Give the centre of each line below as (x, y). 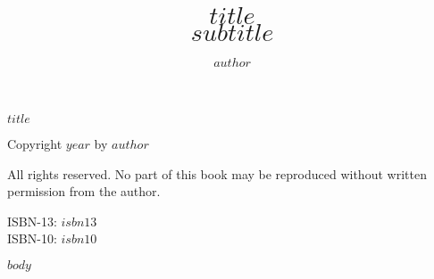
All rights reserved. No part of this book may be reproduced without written (217, 173)
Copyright (35, 143)
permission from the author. (84, 191)
